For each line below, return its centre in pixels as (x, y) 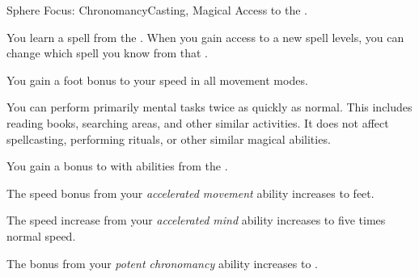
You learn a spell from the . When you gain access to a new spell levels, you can (205, 37)
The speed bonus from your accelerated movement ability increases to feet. (190, 193)
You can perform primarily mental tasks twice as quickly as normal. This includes (209, 107)
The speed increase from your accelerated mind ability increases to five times (196, 220)
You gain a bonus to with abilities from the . (117, 166)
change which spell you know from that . (108, 53)
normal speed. (41, 235)
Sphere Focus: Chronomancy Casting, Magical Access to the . (157, 10)
